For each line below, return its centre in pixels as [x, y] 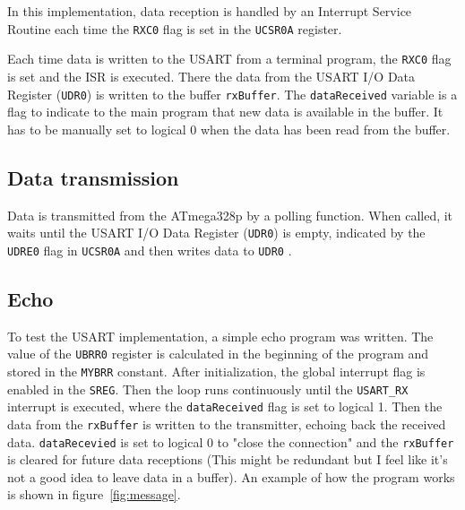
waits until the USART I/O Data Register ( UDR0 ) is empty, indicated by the [216, 233]
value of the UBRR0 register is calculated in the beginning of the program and [218, 354]
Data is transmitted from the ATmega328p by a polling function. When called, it [230, 215]
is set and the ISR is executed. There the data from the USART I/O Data [211, 76]
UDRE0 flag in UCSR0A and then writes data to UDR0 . [150, 250]
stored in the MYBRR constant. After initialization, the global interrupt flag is [216, 371]
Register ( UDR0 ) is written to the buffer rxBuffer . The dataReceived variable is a [232, 94]
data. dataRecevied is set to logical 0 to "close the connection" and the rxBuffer [231, 441]
